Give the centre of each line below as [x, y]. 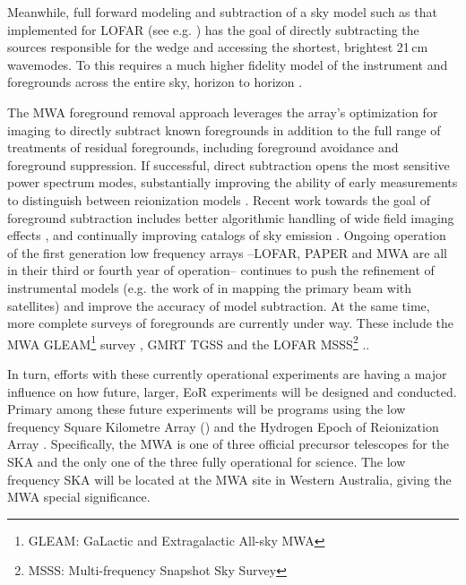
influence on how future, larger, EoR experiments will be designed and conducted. [232, 391]
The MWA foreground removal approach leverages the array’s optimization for [223, 112]
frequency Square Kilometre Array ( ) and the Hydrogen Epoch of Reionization [223, 426]
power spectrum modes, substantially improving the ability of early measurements [233, 182]
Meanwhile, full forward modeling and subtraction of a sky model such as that [222, 12]
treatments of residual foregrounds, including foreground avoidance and [203, 147]
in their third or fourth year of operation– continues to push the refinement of [221, 270]
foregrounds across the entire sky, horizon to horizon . [155, 82]
